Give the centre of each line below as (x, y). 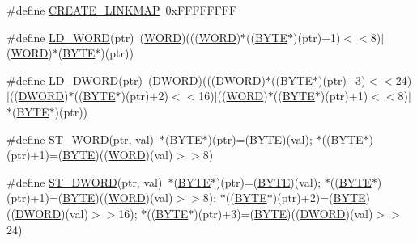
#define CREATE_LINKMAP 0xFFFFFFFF (122, 10)
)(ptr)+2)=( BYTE (319, 198)
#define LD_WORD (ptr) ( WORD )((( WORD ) (124, 37)
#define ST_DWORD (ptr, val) (85, 181)
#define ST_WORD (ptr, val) (81, 139)
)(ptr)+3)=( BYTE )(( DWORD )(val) (283, 213)
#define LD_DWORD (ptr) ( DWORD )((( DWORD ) (136, 80)
